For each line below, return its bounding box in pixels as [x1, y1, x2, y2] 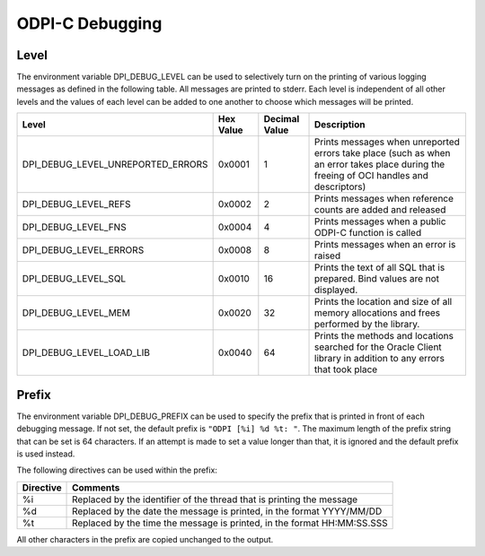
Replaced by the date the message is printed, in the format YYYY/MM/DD [72, 505, 383, 517]
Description [314, 118, 366, 131]
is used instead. [16, 448, 75, 459]
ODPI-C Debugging [16, 13, 163, 33]
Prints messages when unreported [314, 135, 460, 148]
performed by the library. [314, 318, 420, 331]
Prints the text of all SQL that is [314, 261, 445, 274]
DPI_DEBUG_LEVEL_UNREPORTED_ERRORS [22, 158, 208, 170]
